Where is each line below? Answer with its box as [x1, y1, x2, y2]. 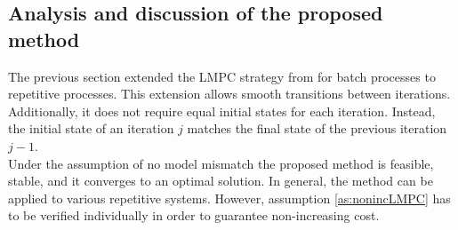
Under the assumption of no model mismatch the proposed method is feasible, [8, 154, 434, 172]
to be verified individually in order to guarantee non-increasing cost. [8, 206, 380, 225]
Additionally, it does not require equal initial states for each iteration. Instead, [8, 101, 436, 120]
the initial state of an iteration [8, 119, 174, 138]
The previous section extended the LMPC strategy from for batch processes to [8, 67, 436, 85]
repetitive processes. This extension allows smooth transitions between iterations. [8, 84, 451, 103]
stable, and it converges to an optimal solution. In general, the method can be [8, 171, 433, 190]
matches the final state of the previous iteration [187, 119, 447, 138]
